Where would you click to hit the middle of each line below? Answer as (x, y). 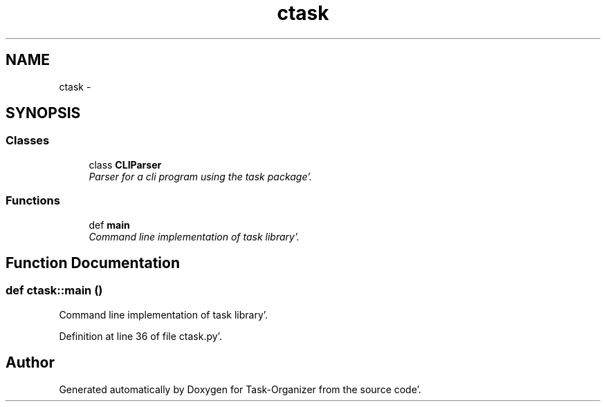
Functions (33, 201)
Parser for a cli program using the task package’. (201, 176)
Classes (28, 141)
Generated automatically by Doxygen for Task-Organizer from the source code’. (240, 389)
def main (109, 225)
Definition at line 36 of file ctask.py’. (140, 336)
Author (30, 363)
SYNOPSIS (43, 113)
